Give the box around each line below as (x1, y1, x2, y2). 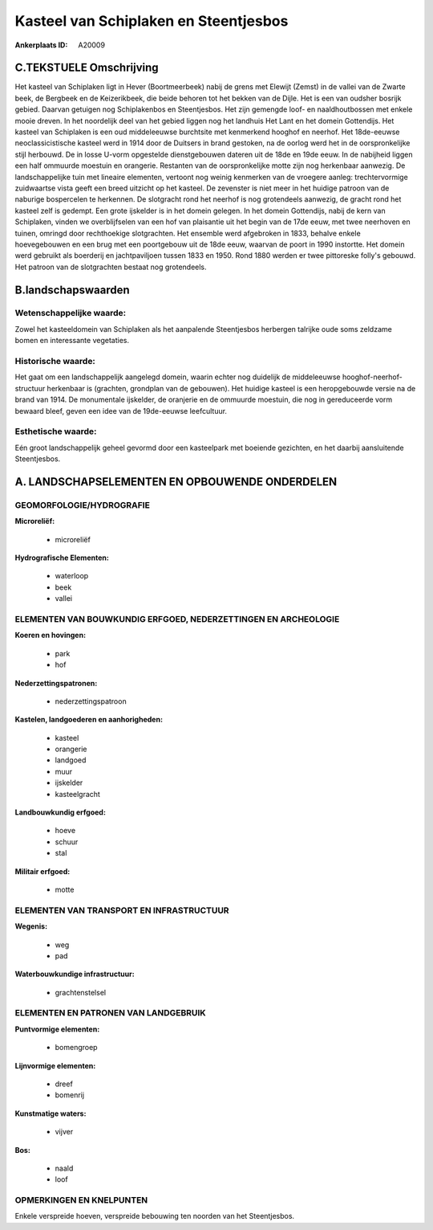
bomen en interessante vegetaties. (14, 336, 130, 345)
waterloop (55, 571, 89, 581)
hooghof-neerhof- (342, 372, 403, 382)
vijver (55, 1127, 74, 1137)
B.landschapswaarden (14, 283, 130, 296)
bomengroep (55, 1043, 98, 1052)
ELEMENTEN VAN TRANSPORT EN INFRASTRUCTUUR (14, 905, 229, 916)
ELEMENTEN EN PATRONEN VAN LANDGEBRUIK (14, 1007, 206, 1019)
